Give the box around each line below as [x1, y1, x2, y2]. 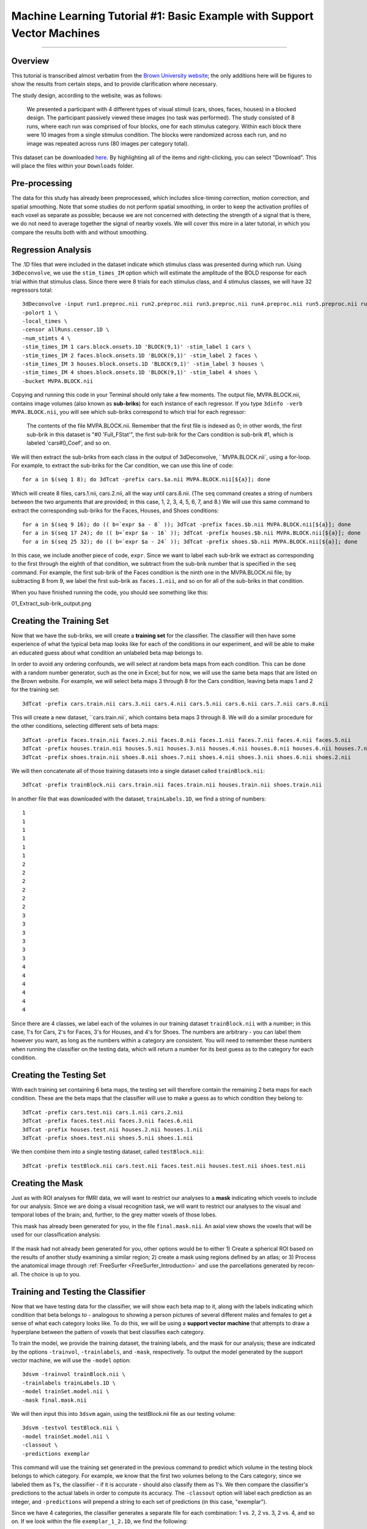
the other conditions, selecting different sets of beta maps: [11, 722, 159, 730]
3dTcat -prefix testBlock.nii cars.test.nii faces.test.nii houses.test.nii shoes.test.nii [22, 1162, 306, 1169]
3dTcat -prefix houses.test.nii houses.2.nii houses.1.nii [22, 1126, 203, 1133]
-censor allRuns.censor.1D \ [22, 326, 109, 333]
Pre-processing [11, 178, 73, 189]
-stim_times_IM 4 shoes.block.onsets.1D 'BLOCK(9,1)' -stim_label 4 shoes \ [22, 369, 258, 376]
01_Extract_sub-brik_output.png [11, 600, 92, 607]
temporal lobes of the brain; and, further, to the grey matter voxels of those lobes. [11, 1211, 217, 1218]
